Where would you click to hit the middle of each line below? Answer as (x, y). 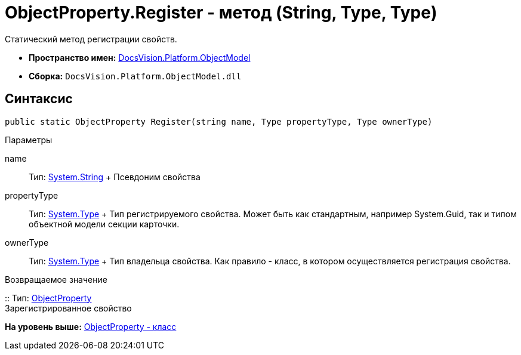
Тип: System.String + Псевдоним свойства (115, 177)
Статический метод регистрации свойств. (91, 39)
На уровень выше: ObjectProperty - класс (91, 326)
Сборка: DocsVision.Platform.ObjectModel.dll (135, 76)
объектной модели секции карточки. (104, 224)
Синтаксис (39, 99)
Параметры (29, 140)
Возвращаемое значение (56, 279)
